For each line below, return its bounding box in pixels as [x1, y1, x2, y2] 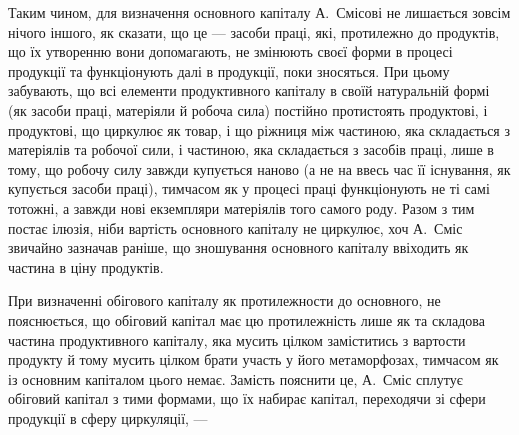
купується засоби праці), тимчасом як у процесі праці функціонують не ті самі [8, 178, 490, 199]
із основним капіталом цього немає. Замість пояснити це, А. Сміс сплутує [8, 368, 463, 389]
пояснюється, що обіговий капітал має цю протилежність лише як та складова [8, 309, 485, 330]
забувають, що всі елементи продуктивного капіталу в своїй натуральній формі [8, 80, 490, 101]
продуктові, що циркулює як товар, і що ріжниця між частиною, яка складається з [8, 119, 510, 140]
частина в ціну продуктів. [8, 256, 164, 277]
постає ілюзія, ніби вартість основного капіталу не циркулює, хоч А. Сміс [8, 217, 463, 238]
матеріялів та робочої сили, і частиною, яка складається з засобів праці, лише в [8, 139, 494, 160]
